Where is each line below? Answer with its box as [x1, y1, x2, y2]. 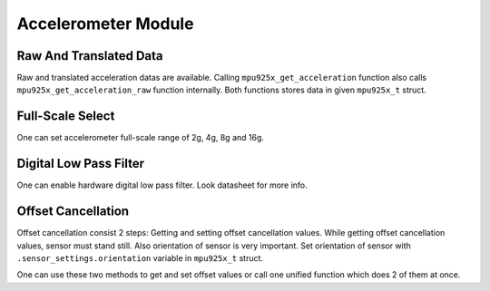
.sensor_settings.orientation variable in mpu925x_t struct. [16, 252, 263, 263]
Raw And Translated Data [16, 48, 163, 63]
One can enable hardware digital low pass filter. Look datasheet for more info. [16, 179, 308, 190]
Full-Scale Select [16, 109, 115, 124]
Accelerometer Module [16, 14, 194, 34]
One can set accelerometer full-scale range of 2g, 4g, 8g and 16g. [16, 132, 265, 143]
